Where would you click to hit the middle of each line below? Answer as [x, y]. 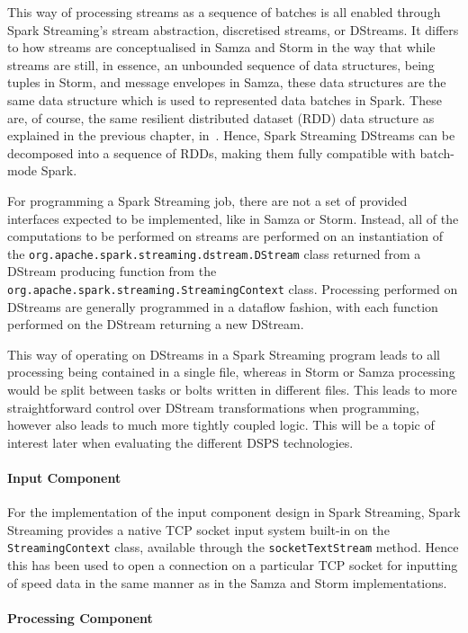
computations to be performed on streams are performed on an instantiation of [225, 236]
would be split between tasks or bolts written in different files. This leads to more [232, 389]
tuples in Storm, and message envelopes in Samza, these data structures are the [227, 82]
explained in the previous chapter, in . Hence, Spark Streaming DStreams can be [231, 135]
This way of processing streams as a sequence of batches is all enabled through [224, 12]
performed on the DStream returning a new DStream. [156, 324]
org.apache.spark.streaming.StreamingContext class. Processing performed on [233, 288]
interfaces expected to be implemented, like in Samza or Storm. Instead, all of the [233, 218]
